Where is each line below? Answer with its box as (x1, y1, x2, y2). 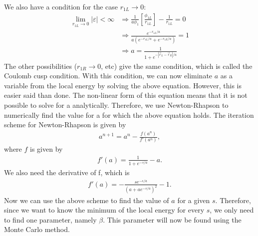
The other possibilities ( (4, 60, 77, 71)
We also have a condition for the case (4, 1, 118, 11)
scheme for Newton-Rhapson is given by (4, 119, 126, 130)
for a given (177, 195, 210, 205)
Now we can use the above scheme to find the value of (4, 195, 169, 205)
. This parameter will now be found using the (103, 214, 242, 225)
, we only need (210, 205, 254, 215)
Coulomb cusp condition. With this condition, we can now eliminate (4, 70, 213, 81)
